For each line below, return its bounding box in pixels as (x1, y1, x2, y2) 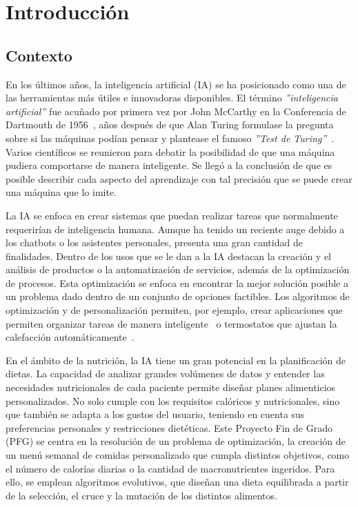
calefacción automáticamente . (6, 330, 135, 344)
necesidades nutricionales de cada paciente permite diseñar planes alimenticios (6, 380, 336, 395)
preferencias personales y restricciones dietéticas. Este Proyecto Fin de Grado (6, 420, 332, 435)
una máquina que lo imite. (6, 185, 117, 199)
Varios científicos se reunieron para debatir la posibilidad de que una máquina (6, 144, 335, 159)
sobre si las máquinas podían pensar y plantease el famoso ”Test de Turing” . (6, 130, 335, 145)
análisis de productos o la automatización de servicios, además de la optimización (6, 262, 350, 277)
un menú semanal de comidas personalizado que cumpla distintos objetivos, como (6, 448, 350, 462)
